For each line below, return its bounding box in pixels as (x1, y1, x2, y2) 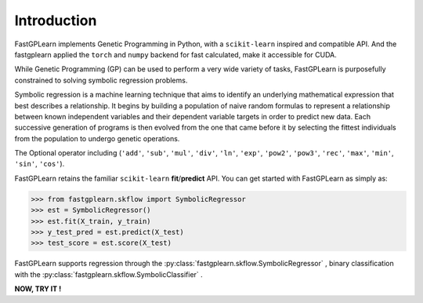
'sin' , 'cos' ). (14, 159, 65, 169)
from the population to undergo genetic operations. (14, 133, 180, 143)
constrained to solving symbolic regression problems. (14, 75, 188, 85)
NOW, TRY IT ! (14, 284, 62, 294)
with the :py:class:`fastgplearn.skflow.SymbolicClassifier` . (14, 269, 203, 279)
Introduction (14, 12, 97, 29)
